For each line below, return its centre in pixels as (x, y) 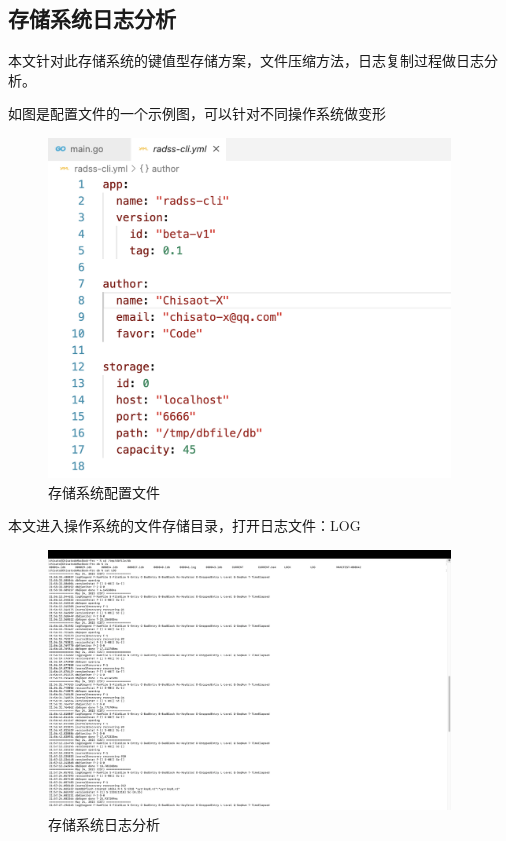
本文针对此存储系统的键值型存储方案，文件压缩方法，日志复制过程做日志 (246, 60)
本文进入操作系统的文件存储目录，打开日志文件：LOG (184, 525)
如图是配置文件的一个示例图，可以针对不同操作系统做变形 (197, 113)
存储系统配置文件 (104, 491)
